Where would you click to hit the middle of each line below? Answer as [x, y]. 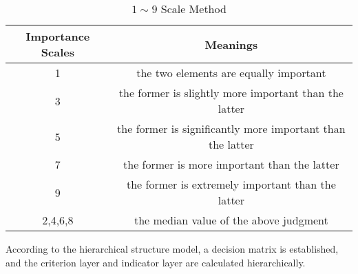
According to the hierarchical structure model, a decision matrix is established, [172, 249]
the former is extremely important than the [231, 184]
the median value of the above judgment [231, 220]
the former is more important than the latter [231, 164]
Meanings [231, 44]
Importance [58, 36]
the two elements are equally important [231, 73]
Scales [57, 52]
